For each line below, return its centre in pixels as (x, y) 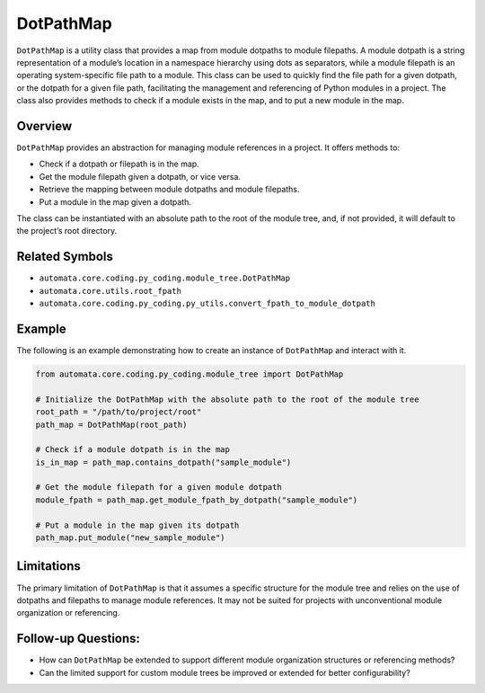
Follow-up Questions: (79, 639)
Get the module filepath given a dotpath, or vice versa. (140, 176)
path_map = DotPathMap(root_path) (111, 424)
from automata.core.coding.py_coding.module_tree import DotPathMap (190, 374)
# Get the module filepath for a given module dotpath (159, 487)
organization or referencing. (68, 613)
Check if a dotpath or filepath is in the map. (119, 164)
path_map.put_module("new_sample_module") (130, 538)
